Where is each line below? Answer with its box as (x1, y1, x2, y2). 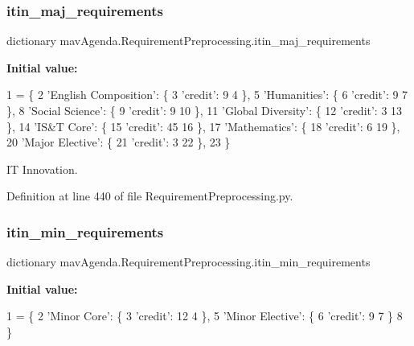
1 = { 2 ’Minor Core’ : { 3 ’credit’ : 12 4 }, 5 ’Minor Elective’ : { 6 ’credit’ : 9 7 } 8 (6, 307, 403, 324)
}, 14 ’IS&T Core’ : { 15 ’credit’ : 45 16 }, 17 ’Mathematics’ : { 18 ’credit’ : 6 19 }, (6, 117, 400, 134)
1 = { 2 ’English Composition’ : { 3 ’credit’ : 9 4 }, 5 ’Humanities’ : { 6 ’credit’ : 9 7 (6, 86, 408, 103)
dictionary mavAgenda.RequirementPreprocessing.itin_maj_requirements (6, 32, 371, 49)
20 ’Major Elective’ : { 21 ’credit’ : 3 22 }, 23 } (6, 134, 231, 150)
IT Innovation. (6, 160, 78, 177)
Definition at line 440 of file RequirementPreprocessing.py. (6, 187, 293, 204)
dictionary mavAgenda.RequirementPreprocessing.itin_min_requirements (6, 253, 371, 270)
